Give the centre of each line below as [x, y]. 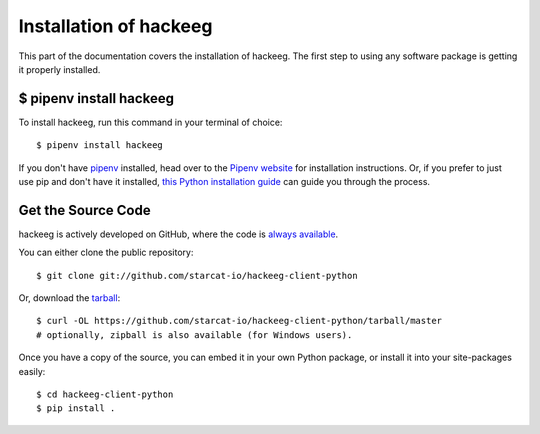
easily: [32, 371]
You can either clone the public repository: [106, 252]
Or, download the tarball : [69, 298]
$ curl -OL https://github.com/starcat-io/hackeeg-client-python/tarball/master [239, 321]
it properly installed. [59, 69]
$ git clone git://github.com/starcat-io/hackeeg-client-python [197, 275]
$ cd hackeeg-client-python [105, 394]
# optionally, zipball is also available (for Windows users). [194, 334]
